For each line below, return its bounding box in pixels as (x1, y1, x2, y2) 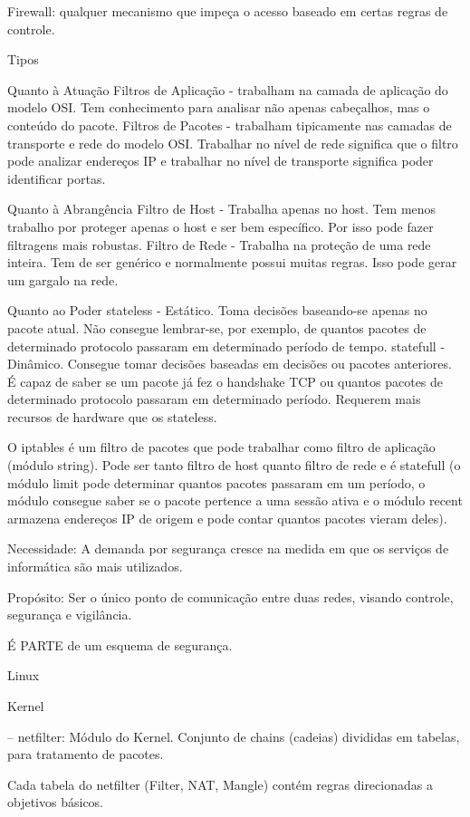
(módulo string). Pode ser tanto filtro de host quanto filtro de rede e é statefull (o (7, 456, 461, 475)
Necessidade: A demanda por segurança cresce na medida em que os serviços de (7, 539, 449, 558)
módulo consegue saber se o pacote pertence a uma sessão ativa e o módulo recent (7, 491, 463, 510)
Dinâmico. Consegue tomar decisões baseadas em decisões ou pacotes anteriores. (7, 354, 452, 373)
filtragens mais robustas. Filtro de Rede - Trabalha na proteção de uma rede (7, 235, 431, 254)
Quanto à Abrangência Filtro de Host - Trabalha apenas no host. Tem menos (7, 199, 436, 218)
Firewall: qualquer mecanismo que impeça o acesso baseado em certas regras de (7, 2, 448, 20)
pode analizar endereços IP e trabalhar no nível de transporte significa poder (7, 151, 434, 170)
